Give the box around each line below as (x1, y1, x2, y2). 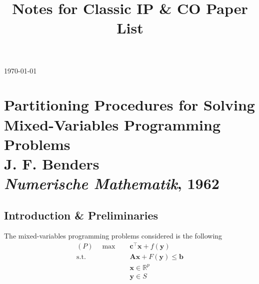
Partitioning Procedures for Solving (4, 94, 255, 115)
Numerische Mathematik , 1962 (4, 173, 219, 194)
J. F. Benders (4, 153, 99, 173)
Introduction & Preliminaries (4, 207, 158, 222)
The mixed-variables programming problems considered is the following (4, 230, 222, 241)
